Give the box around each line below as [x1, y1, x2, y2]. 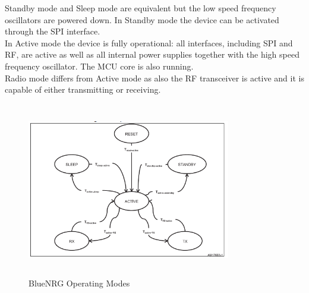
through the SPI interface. [5, 25, 100, 37]
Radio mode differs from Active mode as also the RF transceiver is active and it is [5, 71, 304, 84]
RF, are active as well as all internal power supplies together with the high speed [5, 48, 299, 61]
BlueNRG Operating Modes [29, 277, 130, 289]
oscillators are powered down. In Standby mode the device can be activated [5, 13, 279, 26]
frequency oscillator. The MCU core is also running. [5, 59, 194, 72]
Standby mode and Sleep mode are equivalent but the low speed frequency [5, 2, 276, 14]
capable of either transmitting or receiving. [5, 83, 161, 96]
